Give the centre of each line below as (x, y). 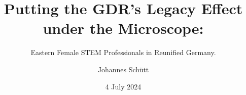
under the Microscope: (123, 28)
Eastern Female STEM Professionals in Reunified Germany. (123, 52)
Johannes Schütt (123, 69)
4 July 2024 (123, 86)
